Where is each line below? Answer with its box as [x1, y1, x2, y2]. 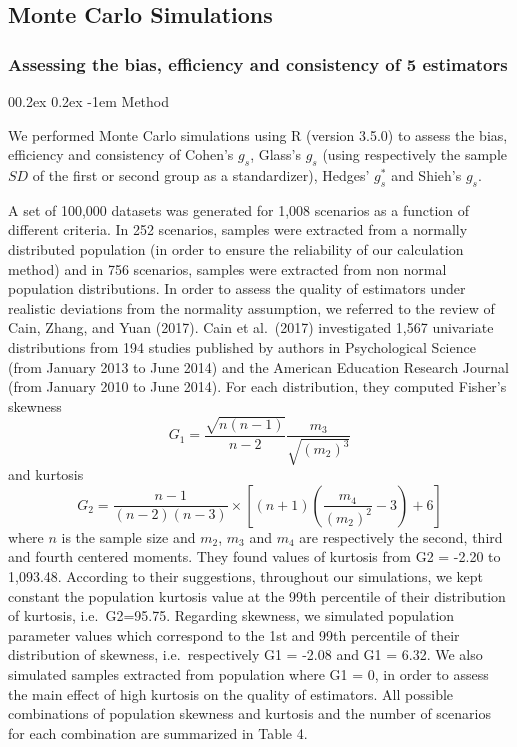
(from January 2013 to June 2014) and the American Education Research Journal [8, 356, 509, 377]
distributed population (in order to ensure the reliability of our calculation [8, 238, 464, 259]
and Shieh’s [391, 164, 462, 185]
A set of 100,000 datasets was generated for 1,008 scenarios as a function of [8, 199, 470, 220]
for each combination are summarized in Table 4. [8, 722, 308, 743]
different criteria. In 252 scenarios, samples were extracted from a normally [8, 219, 468, 240]
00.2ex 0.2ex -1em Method [8, 91, 170, 111]
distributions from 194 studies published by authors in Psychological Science [8, 336, 476, 357]
